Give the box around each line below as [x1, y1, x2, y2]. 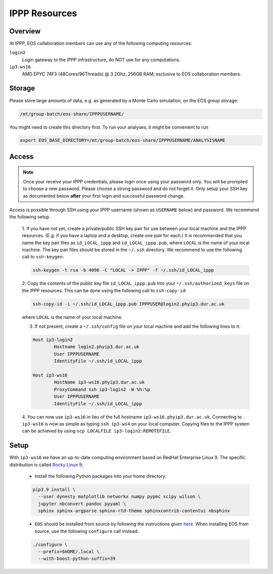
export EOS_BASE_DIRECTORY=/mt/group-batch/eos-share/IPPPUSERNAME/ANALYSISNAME [20, 137, 225, 143]
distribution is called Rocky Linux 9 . [9, 462, 83, 468]
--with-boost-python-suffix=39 [38, 556, 116, 562]
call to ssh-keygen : [22, 254, 64, 260]
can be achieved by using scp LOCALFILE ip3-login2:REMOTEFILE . [22, 428, 171, 434]
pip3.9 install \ [32, 487, 76, 492]
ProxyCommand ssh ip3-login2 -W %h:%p [54, 387, 150, 392]
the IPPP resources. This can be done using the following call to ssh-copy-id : [22, 287, 187, 293]
